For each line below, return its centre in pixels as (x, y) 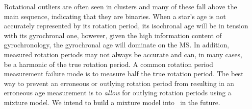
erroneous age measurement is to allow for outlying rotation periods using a (118, 93)
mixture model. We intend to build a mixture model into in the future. (112, 102)
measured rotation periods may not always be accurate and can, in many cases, (123, 54)
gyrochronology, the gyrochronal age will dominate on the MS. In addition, (117, 45)
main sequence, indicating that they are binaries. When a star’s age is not (115, 16)
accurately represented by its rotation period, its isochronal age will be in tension (126, 26)
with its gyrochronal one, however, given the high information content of (113, 35)
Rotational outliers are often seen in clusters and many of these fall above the (121, 6)
